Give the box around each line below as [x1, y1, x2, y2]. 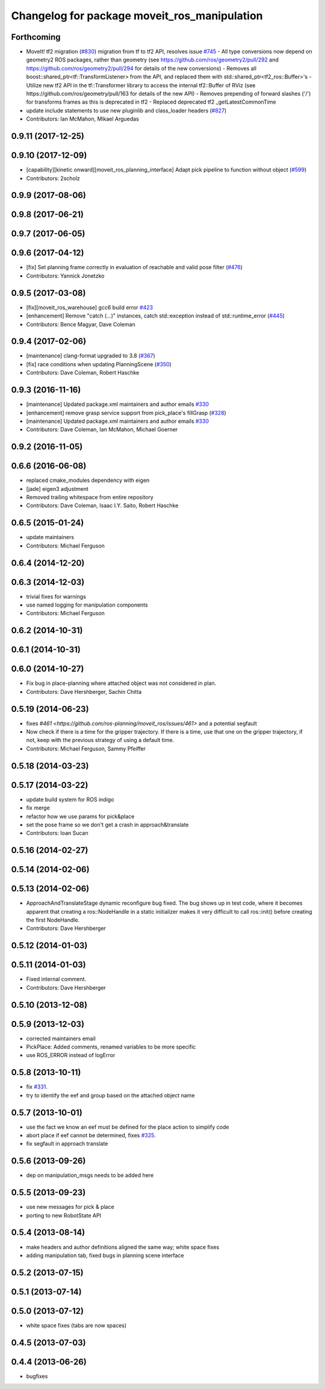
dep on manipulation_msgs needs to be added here [26, 1172, 154, 1179]
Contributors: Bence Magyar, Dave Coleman [26, 320, 135, 328]
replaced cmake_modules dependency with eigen [26, 476, 150, 484]
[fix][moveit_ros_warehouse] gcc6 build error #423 [26, 304, 153, 311]
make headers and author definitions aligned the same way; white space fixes [26, 1243, 220, 1250]
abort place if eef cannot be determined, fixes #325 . [26, 1132, 156, 1138]
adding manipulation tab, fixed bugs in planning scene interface [26, 1252, 184, 1259]
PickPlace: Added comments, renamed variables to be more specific [26, 1043, 196, 1050]
